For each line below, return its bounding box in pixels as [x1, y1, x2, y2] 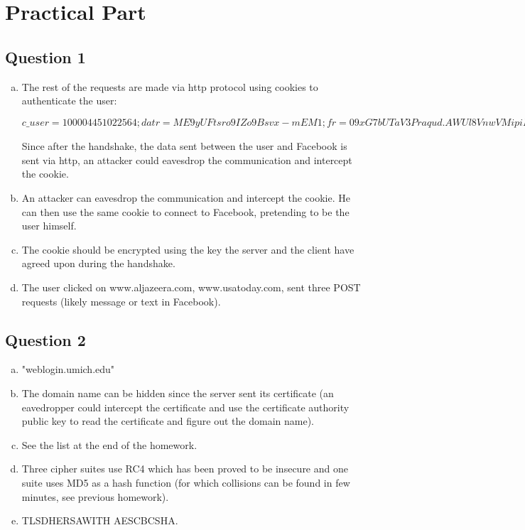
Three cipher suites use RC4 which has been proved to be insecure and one [21, 461, 348, 476]
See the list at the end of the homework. [21, 437, 197, 452]
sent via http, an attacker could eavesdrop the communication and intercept [21, 152, 352, 167]
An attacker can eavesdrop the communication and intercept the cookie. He [21, 190, 350, 205]
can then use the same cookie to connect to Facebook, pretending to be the [21, 204, 350, 219]
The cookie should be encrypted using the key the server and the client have [21, 242, 354, 256]
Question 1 [5, 45, 86, 67]
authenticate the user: [21, 93, 117, 108]
